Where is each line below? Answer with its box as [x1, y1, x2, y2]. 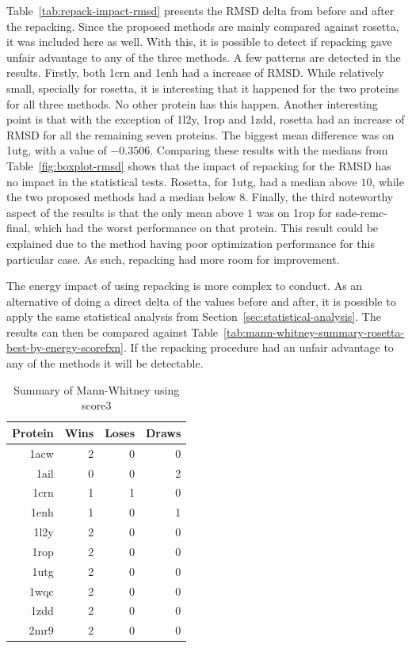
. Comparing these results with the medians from [150, 142, 388, 158]
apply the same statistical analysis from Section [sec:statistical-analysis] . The [6, 308, 381, 325]
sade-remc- [335, 204, 387, 220]
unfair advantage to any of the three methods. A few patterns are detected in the [6, 48, 401, 65]
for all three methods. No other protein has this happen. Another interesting [6, 95, 378, 112]
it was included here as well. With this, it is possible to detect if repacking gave [6, 33, 392, 50]
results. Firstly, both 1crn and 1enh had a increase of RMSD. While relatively [6, 64, 384, 81]
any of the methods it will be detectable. [6, 355, 204, 372]
